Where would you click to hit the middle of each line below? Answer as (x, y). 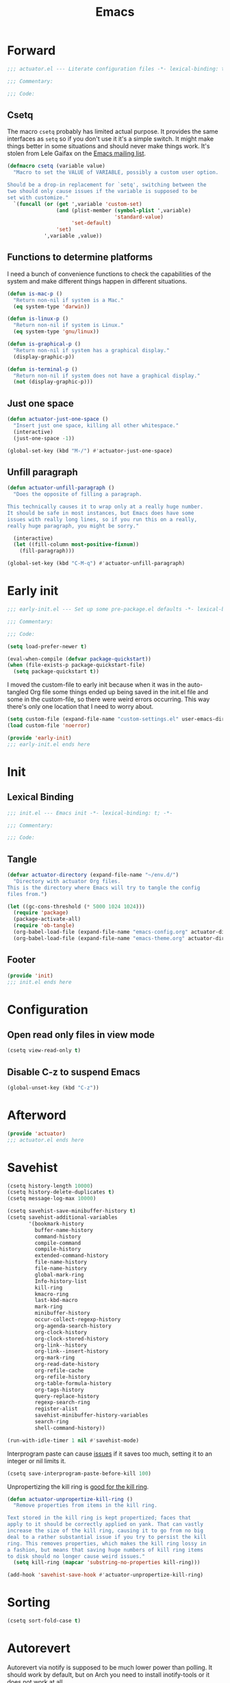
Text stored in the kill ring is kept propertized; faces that (99, 1518)
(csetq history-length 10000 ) (50, 1186)
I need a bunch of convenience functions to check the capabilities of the (109, 274)
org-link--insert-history (72, 1351)
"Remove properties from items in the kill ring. (85, 1505)
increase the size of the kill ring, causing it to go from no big (105, 1531)
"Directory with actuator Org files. (67, 881)
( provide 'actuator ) (37, 1134)
